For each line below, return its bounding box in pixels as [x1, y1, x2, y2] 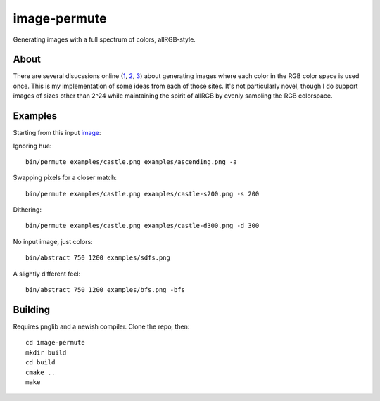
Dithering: [13, 205, 42, 214]
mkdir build [25, 348, 67, 357]
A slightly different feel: [13, 269, 81, 278]
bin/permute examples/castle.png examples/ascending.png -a [25, 158, 237, 165]
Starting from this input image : [13, 129, 101, 137]
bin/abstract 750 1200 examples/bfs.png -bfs [25, 286, 186, 294]
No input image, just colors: [13, 237, 93, 246]
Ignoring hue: [13, 141, 52, 150]
